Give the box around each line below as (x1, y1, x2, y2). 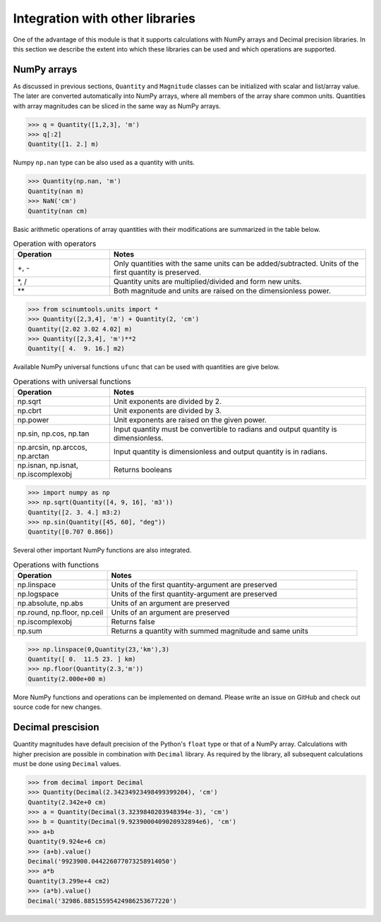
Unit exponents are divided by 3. (113, 406, 222, 416)
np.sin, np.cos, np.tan (17, 429, 90, 438)
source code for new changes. (13, 703, 102, 711)
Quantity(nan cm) (28, 207, 88, 215)
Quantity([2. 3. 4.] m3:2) (28, 508, 121, 516)
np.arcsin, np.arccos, (17, 443, 87, 453)
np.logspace (17, 589, 59, 599)
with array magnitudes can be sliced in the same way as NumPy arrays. (13, 102, 222, 110)
